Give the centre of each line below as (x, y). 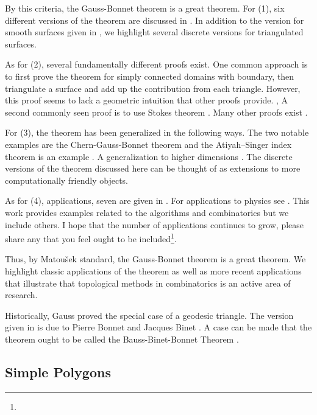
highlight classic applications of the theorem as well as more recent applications (153, 270)
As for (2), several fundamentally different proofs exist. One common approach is (156, 64)
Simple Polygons (58, 371)
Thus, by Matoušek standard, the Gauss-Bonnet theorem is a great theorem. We (155, 259)
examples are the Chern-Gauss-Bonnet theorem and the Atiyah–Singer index (148, 144)
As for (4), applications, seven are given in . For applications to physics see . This (157, 201)
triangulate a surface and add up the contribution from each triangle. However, (153, 88)
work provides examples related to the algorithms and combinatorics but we (147, 212)
